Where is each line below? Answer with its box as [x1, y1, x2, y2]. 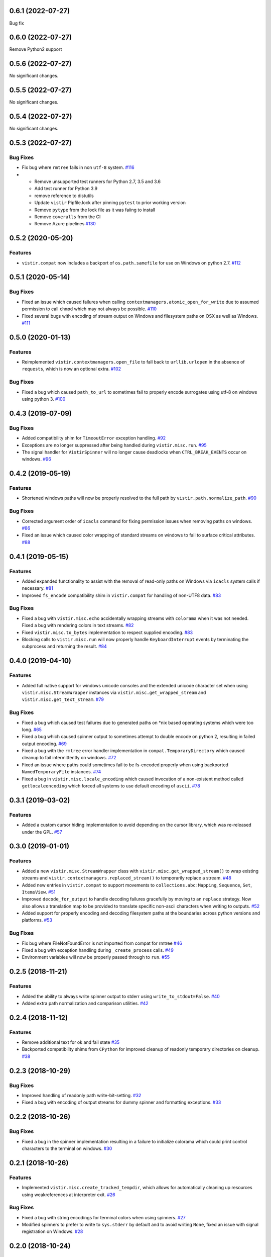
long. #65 [22, 727, 42, 733]
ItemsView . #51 [22, 889, 56, 895]
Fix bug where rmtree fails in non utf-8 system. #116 [22, 164, 135, 170]
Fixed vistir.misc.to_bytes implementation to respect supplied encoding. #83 [22, 629, 193, 636]
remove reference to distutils [34, 193, 94, 199]
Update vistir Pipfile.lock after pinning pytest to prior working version [34, 200, 186, 206]
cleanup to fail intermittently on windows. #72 [22, 755, 116, 761]
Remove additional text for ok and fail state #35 [22, 1039, 120, 1045]
